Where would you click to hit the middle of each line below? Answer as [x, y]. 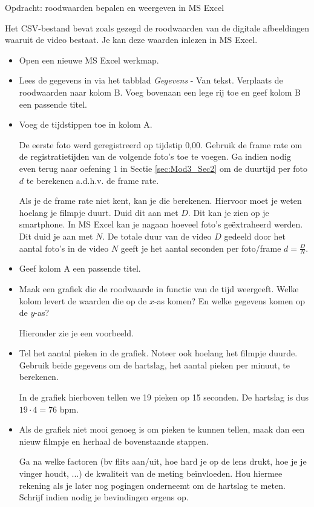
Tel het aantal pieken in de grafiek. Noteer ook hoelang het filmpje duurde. [158, 353]
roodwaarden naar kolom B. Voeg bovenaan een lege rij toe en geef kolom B [160, 92]
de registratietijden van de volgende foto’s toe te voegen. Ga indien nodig [155, 156]
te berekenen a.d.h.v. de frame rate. [93, 180]
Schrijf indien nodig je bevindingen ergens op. [104, 497]
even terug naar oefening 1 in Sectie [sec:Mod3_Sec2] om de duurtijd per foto [163, 168]
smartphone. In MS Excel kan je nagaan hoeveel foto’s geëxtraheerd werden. [161, 224]
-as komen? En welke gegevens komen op [230, 300]
